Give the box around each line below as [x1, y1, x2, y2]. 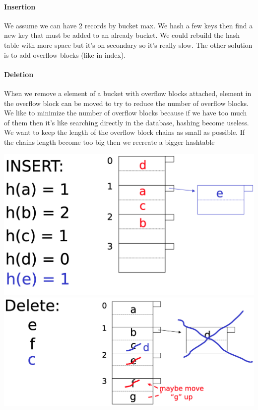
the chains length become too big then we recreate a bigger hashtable [4, 136, 215, 147]
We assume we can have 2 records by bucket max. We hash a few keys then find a [4, 20, 253, 30]
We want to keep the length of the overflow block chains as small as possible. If [4, 127, 245, 137]
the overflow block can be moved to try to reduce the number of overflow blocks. [4, 98, 249, 108]
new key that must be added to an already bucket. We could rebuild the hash [4, 30, 240, 40]
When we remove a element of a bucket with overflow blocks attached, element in [4, 88, 252, 98]
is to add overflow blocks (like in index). [4, 49, 126, 60]
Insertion [4, 1, 36, 11]
